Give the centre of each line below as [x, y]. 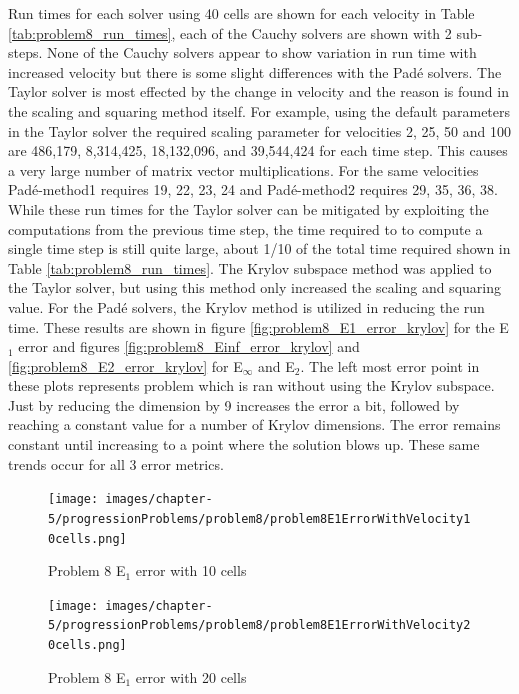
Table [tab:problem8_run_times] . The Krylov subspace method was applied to [250, 267]
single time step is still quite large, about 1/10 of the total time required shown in [259, 248]
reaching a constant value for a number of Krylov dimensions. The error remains [254, 424]
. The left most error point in [390, 365]
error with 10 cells [191, 570]
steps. [25, 52]
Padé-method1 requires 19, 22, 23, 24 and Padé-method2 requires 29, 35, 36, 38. [253, 189]
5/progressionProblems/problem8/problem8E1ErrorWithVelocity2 [259, 625]
